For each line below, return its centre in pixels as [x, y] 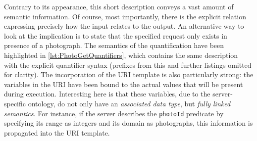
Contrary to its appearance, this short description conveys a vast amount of [119, 6]
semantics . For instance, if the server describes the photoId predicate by [114, 113]
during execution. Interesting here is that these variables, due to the [107, 94]
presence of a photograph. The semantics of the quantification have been [114, 45]
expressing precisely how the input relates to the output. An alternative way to [124, 26]
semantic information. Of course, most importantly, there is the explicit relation [125, 16]
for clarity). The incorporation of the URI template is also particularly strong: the [129, 74]
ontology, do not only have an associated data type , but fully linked [129, 103]
